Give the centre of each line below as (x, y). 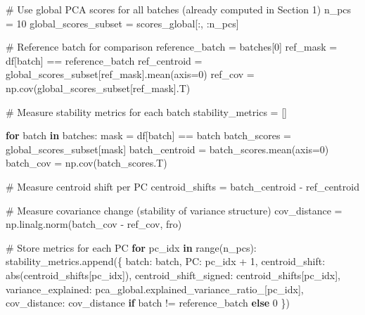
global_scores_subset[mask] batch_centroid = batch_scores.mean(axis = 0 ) (167, 149)
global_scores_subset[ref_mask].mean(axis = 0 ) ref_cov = (130, 74)
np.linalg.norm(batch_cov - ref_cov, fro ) (94, 224)
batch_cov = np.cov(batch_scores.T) (87, 163)
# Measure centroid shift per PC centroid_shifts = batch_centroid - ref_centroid (182, 186)
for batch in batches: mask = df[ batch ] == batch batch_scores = (148, 135)
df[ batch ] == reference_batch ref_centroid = (104, 60)
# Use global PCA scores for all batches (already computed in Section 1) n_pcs (179, 9)
